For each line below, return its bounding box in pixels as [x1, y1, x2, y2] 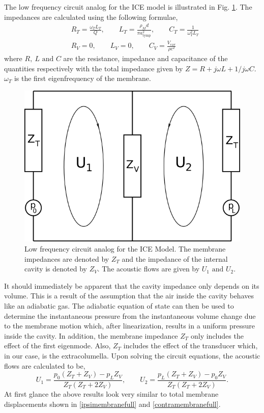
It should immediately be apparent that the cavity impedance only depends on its [4, 280, 259, 291]
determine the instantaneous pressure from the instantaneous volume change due [4, 310, 256, 321]
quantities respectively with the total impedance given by [4, 63, 183, 73]
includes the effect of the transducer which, [123, 340, 258, 351]
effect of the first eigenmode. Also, [4, 340, 111, 351]
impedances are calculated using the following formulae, [4, 11, 178, 22]
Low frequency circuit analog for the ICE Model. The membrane [24, 243, 226, 254]
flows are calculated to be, [4, 360, 85, 371]
